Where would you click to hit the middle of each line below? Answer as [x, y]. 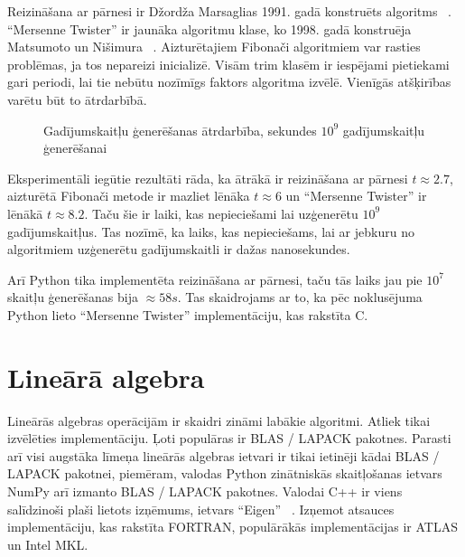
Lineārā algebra [106, 377]
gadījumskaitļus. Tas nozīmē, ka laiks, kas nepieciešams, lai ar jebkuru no [211, 231]
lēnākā [25, 213]
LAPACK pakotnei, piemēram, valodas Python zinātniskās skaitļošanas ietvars [225, 473]
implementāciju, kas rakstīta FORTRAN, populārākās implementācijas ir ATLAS [232, 527]
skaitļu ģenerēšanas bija [73, 297]
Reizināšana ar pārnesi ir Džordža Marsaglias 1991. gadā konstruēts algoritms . [229, 11]
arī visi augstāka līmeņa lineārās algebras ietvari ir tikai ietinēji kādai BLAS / [223, 455]
